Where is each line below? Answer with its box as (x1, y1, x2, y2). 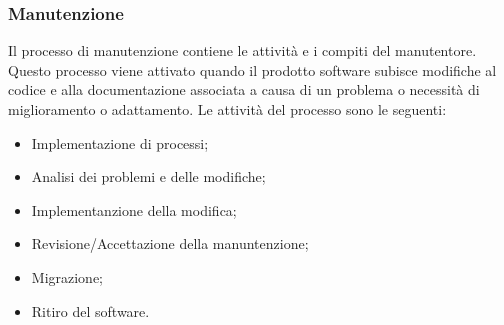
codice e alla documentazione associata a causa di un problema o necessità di (8, 79, 480, 100)
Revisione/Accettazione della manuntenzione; (31, 233, 309, 254)
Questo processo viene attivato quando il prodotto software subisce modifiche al (8, 59, 497, 80)
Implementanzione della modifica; (31, 199, 237, 220)
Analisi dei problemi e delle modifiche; (31, 166, 266, 187)
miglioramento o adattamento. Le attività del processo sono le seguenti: (8, 99, 447, 119)
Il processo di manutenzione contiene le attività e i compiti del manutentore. (8, 40, 477, 61)
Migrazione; (31, 266, 104, 287)
